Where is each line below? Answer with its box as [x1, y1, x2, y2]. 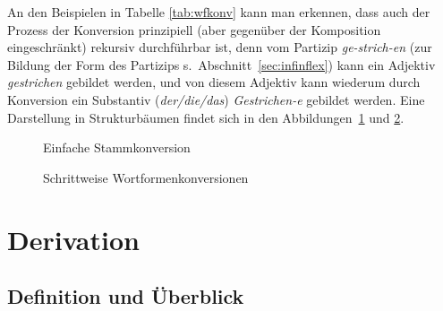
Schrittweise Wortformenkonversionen [43, 168, 249, 186]
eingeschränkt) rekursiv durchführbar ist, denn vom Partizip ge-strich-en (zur [7, 38, 432, 56]
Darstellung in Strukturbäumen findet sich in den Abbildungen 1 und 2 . [7, 108, 405, 126]
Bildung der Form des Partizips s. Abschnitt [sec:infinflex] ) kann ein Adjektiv [7, 55, 436, 73]
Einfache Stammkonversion [43, 138, 191, 157]
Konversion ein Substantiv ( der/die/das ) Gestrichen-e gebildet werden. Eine [7, 90, 425, 108]
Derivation [7, 220, 140, 257]
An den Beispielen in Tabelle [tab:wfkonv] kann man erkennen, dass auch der [7, 3, 430, 21]
